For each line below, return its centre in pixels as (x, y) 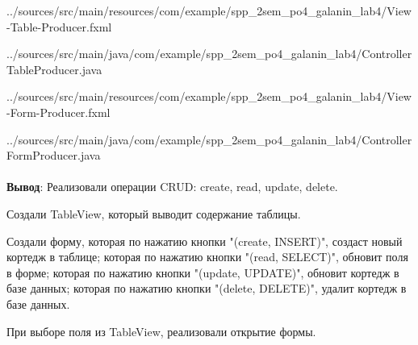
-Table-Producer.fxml (59, 26)
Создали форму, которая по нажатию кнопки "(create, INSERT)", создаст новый (205, 241)
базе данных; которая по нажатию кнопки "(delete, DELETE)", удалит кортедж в (207, 288)
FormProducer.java (54, 155)
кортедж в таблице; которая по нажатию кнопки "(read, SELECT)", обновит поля (207, 257)
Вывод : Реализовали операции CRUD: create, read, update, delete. (172, 187)
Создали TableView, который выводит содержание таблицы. (154, 213)
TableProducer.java (54, 69)
